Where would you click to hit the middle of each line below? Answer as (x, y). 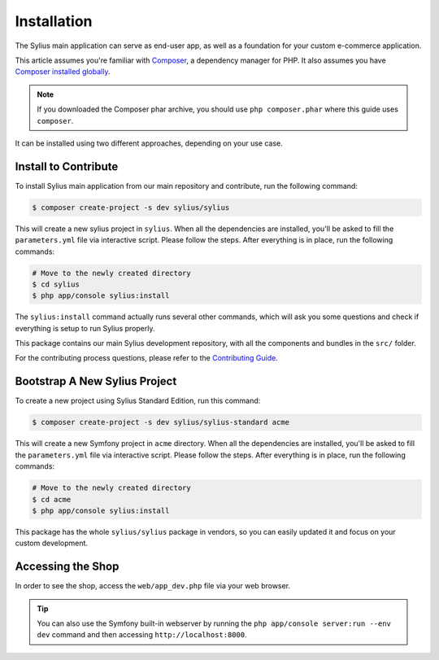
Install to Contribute (67, 166)
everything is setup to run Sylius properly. (85, 328)
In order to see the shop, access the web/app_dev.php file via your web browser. (153, 586)
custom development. (52, 543)
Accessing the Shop (67, 567)
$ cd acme (52, 499)
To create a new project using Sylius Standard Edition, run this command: (138, 401)
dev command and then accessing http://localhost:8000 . (142, 635)
